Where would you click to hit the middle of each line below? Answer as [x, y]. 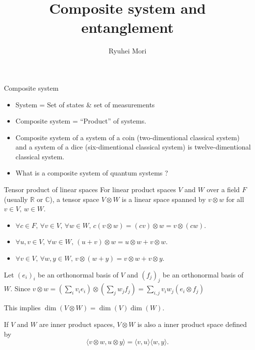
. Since [20, 288]
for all [235, 199]
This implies [22, 308]
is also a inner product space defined [192, 324]
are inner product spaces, [77, 324]
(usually [16, 199]
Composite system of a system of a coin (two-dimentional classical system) [127, 137]
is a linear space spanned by [164, 199]
